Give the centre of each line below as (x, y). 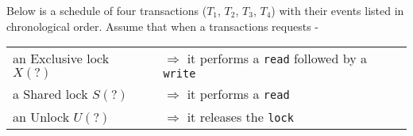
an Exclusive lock (61, 59)
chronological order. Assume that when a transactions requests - (163, 26)
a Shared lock (50, 94)
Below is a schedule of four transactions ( (107, 10)
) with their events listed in (338, 10)
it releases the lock (240, 117)
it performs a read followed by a (277, 59)
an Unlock (41, 117)
